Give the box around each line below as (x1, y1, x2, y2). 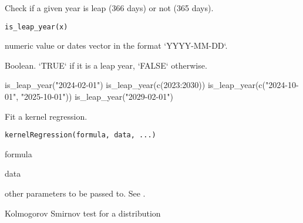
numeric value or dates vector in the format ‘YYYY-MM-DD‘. (5, 39, 228, 52)
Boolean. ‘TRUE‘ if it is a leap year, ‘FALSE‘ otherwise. (5, 59, 207, 71)
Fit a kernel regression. (5, 110, 87, 122)
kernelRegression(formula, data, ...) (5, 131, 156, 140)
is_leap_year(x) (5, 22, 68, 31)
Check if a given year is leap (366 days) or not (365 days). (5, 2, 214, 13)
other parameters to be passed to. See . (5, 187, 146, 200)
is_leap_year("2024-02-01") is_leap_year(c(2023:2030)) (5, 79, 206, 91)
